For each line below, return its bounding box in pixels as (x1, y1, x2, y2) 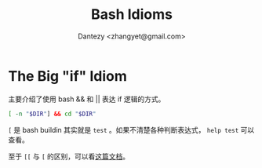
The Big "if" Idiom (8, 67, 127, 85)
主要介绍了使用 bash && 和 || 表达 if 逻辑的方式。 (8, 94, 166, 104)
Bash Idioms (90, 5, 173, 24)
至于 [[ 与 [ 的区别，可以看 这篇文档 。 (8, 152, 130, 161)
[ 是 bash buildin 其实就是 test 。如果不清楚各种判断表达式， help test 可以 (8, 125, 255, 134)
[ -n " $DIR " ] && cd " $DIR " (8, 110, 96, 118)
